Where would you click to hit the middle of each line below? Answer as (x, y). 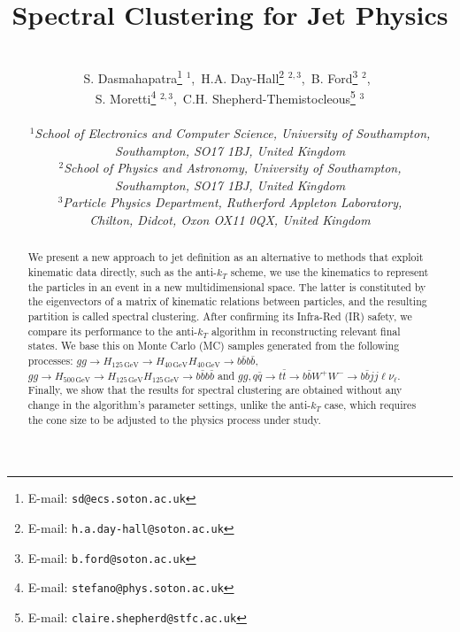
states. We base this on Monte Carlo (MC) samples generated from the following (214, 346)
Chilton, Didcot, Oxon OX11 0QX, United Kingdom (230, 219)
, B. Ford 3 (330, 76)
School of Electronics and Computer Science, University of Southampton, (233, 133)
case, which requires (370, 404)
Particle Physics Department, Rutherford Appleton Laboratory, (233, 202)
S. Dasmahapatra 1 (133, 76)
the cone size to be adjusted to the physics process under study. (174, 419)
